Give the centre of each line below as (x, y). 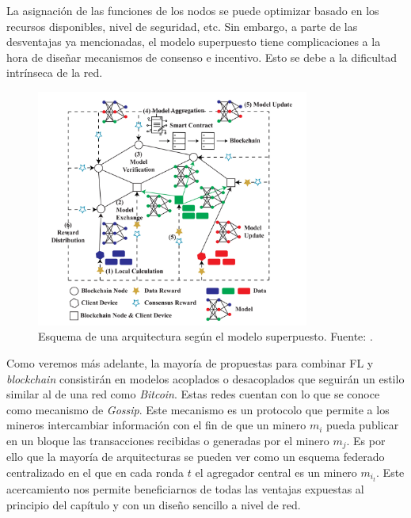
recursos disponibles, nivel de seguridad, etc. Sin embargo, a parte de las (182, 26)
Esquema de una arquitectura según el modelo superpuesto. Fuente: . (205, 336)
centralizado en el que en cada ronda (95, 472)
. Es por (366, 440)
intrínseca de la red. (55, 72)
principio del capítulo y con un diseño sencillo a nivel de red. (154, 504)
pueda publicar (363, 425)
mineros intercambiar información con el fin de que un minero (156, 425)
